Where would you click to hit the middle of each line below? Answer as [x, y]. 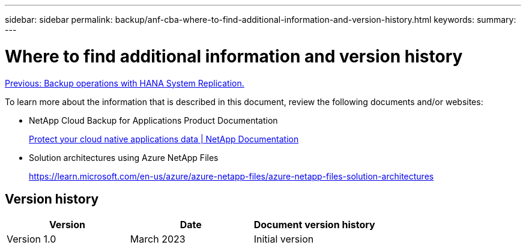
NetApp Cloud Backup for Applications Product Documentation [153, 120]
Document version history [314, 225]
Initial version [284, 239]
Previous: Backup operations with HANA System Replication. [125, 83]
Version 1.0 [32, 239]
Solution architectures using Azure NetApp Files [124, 157]
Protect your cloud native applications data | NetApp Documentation [164, 139]
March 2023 [158, 239]
